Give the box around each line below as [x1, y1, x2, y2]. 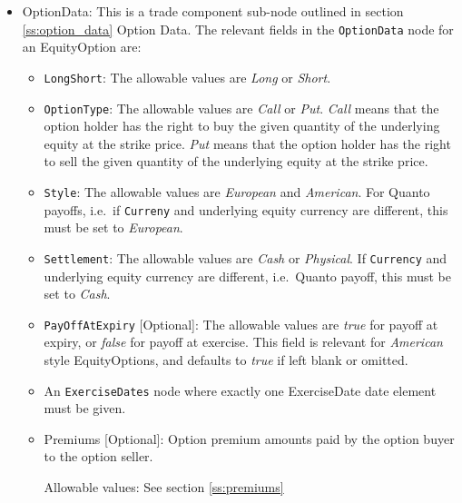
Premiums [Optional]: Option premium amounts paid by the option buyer [44, 429, 455, 448]
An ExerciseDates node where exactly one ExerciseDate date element [44, 380, 437, 399]
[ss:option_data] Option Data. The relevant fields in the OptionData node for [22, 19, 454, 38]
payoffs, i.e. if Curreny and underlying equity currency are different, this [44, 200, 448, 219]
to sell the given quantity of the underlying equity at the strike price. [44, 152, 428, 171]
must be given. [44, 399, 126, 418]
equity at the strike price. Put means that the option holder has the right [44, 133, 451, 153]
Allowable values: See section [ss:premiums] [44, 477, 284, 496]
